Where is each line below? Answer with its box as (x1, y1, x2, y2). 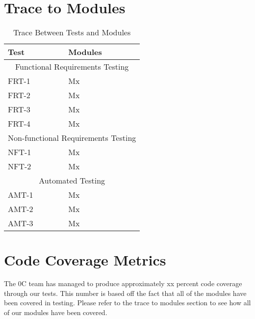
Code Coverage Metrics (4, 250, 166, 270)
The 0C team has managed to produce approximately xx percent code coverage (4, 278, 242, 289)
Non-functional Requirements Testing (8, 132, 136, 144)
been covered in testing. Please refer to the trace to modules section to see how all (4, 297, 251, 308)
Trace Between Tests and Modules (13, 27, 131, 38)
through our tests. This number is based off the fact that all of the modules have (4, 288, 247, 298)
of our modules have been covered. (4, 307, 107, 318)
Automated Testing (39, 175, 105, 186)
